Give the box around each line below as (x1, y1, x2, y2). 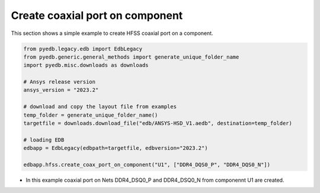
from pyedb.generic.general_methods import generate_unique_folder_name (23, 53, 239, 60)
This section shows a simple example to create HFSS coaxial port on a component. (11, 30, 213, 37)
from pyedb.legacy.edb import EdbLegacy (23, 45, 142, 52)
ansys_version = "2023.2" (23, 86, 99, 94)
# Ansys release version (23, 79, 96, 85)
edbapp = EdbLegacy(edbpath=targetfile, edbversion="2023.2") (23, 145, 208, 152)
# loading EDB (23, 136, 65, 143)
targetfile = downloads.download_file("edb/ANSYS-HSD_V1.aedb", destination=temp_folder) (23, 120, 293, 127)
